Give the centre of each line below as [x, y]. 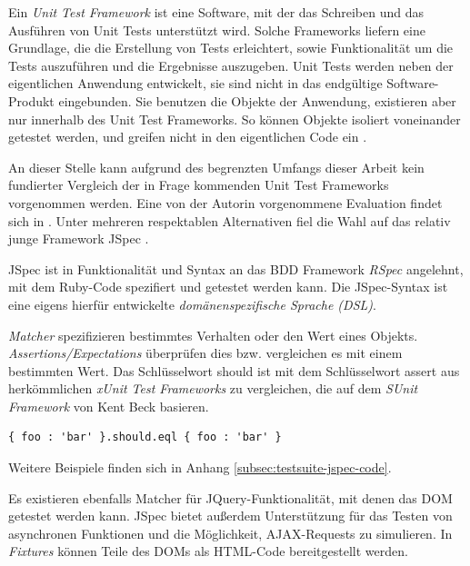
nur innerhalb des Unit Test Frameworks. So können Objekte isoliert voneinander [235, 119]
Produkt [31, 100]
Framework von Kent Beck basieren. [109, 406]
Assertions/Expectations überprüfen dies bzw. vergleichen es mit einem [205, 353]
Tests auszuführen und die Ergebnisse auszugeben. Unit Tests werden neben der [231, 65]
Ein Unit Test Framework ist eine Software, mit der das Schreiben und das [216, 12]
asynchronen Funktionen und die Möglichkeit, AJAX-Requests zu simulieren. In [230, 533]
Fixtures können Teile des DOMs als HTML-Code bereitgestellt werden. [208, 551]
